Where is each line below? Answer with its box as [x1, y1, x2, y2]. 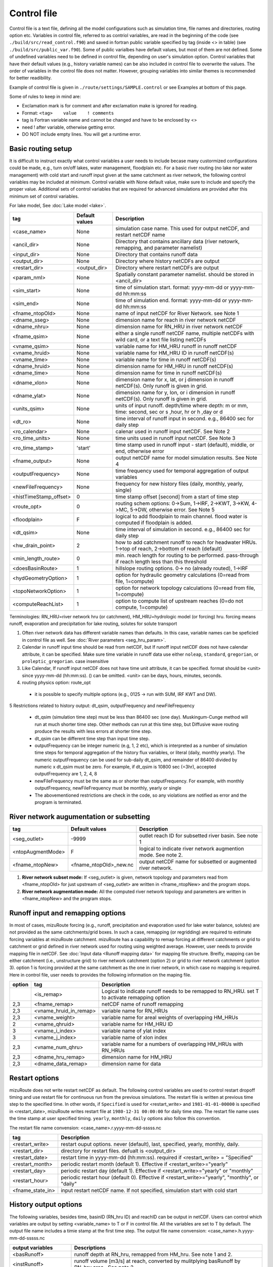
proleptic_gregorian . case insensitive [22, 658, 109, 664]
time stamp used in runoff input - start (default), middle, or [115, 441, 255, 448]
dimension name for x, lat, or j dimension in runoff [115, 376, 234, 383]
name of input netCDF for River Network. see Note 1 [115, 310, 240, 317]
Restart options [9, 1073, 59, 1082]
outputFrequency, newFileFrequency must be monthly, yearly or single [34, 785, 181, 791]
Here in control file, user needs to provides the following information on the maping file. [9, 972, 192, 978]
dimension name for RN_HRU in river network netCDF [115, 323, 243, 330]
